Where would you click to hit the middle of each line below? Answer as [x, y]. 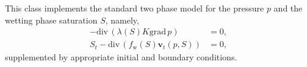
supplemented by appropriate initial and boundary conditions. [121, 57]
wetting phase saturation [51, 20]
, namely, [122, 20]
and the [288, 8]
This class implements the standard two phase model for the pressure [135, 8]
